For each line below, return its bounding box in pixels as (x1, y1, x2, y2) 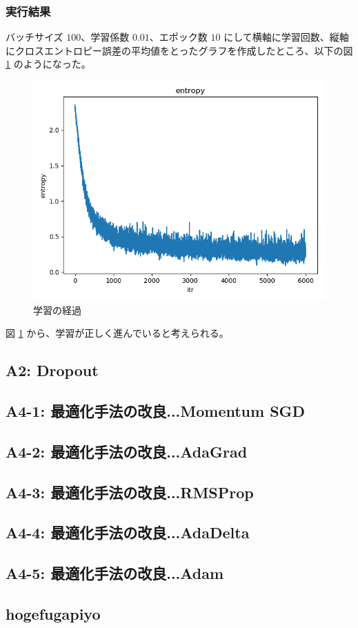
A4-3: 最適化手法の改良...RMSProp (6, 481, 254, 502)
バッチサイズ (6, 30, 63, 44)
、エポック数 (149, 30, 208, 44)
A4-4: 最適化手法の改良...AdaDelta (6, 522, 250, 543)
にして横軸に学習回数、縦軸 (223, 30, 349, 44)
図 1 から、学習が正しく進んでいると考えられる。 (6, 326, 229, 340)
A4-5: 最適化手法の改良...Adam (6, 562, 224, 584)
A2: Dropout (6, 360, 99, 381)
